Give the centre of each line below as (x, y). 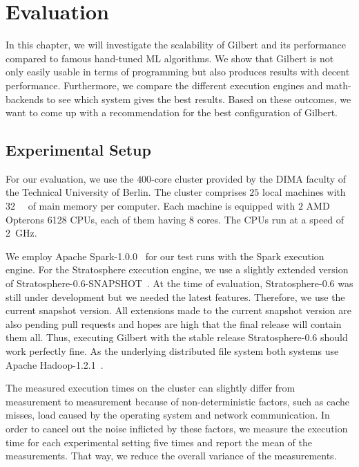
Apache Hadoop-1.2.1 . (55, 364)
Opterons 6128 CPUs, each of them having (96, 219)
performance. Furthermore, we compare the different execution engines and (164, 85)
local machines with (304, 192)
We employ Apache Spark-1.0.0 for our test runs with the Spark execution (165, 256)
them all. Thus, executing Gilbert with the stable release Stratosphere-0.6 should (177, 337)
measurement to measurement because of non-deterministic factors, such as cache (177, 401)
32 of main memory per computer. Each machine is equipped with (151, 206)
